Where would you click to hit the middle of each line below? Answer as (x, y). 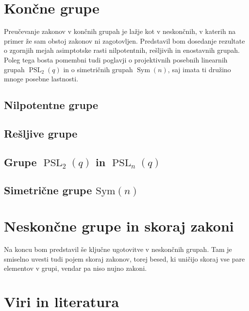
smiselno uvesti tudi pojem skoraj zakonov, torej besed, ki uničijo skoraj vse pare (124, 258)
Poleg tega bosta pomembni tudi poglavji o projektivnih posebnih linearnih (116, 59)
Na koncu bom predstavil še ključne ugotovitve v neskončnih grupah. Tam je (118, 249)
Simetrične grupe (48, 190)
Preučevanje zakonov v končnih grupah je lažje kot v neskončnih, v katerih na (120, 31)
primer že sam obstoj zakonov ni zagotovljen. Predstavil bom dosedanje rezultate (124, 40)
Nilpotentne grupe (51, 105)
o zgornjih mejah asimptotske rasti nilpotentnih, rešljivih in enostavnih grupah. (122, 50)
